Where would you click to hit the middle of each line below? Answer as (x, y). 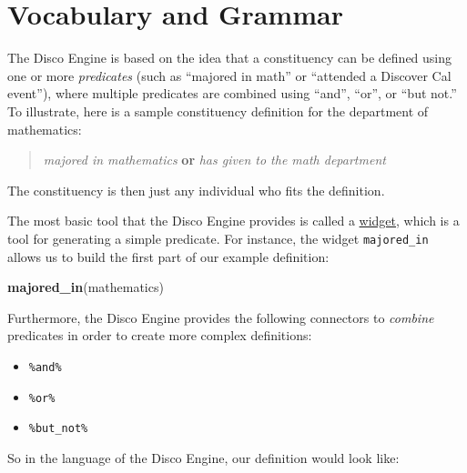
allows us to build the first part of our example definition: (168, 256)
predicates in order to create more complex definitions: (160, 335)
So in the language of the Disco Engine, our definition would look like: (203, 457)
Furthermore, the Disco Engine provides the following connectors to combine (221, 317)
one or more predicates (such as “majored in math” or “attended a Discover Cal (229, 75)
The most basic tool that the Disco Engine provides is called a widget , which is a (233, 221)
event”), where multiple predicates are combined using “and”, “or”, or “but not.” (232, 93)
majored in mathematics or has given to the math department (214, 160)
